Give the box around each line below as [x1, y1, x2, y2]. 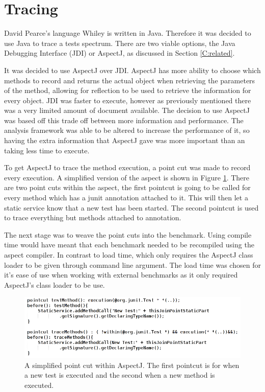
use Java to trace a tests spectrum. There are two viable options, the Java [4, 37, 235, 48]
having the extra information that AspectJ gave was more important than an [4, 135, 245, 146]
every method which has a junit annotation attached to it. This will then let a [4, 192, 248, 203]
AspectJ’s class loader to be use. [4, 279, 105, 290]
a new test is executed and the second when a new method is [24, 370, 215, 380]
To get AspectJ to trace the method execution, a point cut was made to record [4, 162, 251, 173]
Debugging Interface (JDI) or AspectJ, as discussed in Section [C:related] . [4, 48, 235, 58]
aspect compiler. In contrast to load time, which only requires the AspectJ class [4, 249, 253, 260]
